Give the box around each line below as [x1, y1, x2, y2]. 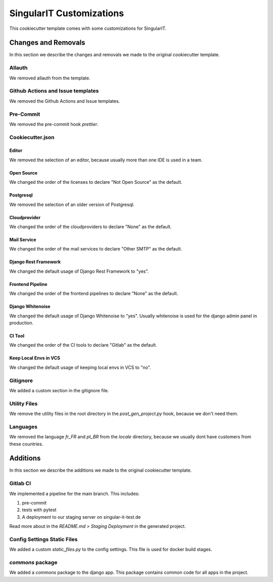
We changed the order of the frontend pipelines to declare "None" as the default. [9, 290, 178, 297]
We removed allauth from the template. [9, 75, 90, 81]
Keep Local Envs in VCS [9, 355, 61, 361]
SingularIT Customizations [9, 8, 124, 19]
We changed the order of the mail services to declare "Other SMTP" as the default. [9, 246, 182, 252]
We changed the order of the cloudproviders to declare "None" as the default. [9, 224, 172, 230]
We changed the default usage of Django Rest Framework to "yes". [9, 268, 149, 274]
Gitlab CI [9, 480, 31, 487]
